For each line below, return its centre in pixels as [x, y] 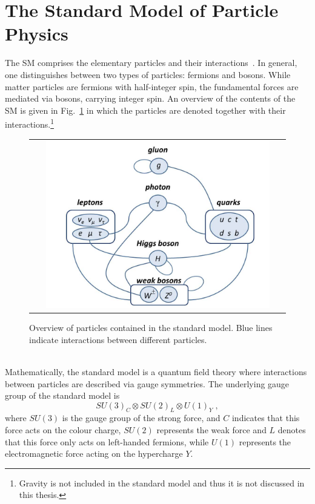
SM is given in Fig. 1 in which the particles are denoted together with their [145, 110]
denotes [292, 430]
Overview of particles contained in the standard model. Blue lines [151, 328]
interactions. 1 [30, 123]
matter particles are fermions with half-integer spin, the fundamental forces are [152, 86]
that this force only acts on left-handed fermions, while [107, 441]
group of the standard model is [62, 395]
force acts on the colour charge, [63, 430]
